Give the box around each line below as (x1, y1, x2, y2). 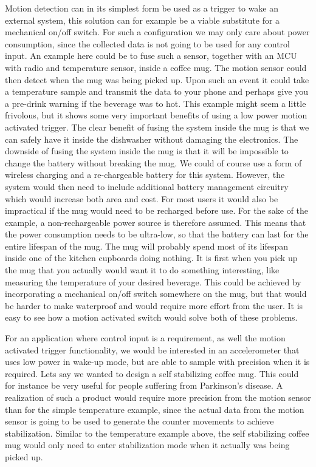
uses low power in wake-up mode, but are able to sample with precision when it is (5, 355, 310, 368)
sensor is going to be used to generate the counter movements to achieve (5, 415, 274, 428)
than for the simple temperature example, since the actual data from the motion (5, 403, 304, 415)
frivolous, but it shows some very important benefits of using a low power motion (5, 109, 307, 121)
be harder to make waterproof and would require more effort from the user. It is (5, 299, 303, 312)
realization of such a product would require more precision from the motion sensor (5, 391, 311, 403)
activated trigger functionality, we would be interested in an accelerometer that (5, 343, 300, 356)
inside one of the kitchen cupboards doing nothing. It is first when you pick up (5, 251, 298, 264)
